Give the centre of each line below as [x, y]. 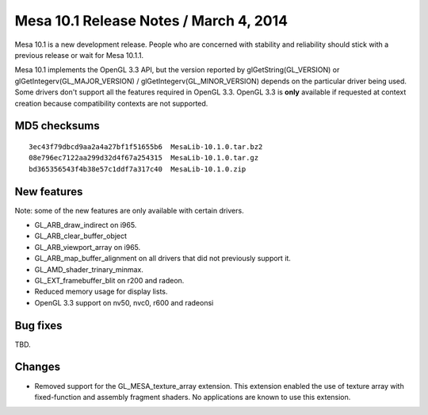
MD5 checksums [57, 126]
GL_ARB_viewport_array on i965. [88, 247]
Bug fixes [38, 325]
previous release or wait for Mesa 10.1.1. [79, 55]
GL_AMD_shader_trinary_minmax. [89, 269]
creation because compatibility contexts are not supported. [111, 103]
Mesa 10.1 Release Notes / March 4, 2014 [151, 21]
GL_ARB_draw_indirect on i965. [86, 225]
